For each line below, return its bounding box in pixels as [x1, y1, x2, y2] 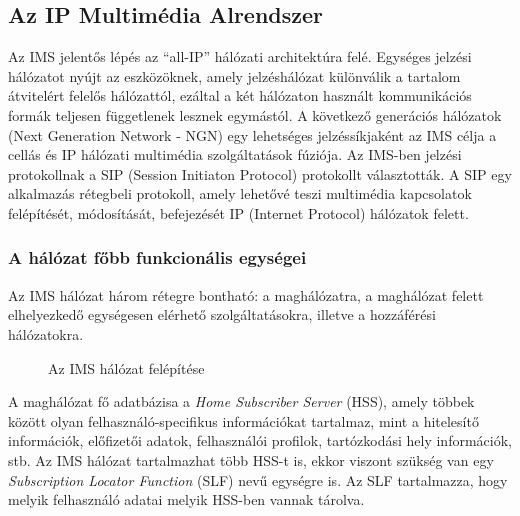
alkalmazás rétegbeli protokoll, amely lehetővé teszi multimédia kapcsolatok [8, 183, 472, 204]
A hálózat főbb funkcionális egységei [8, 245, 307, 270]
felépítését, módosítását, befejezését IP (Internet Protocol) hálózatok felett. [8, 202, 469, 223]
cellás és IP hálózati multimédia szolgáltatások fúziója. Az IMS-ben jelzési [8, 144, 462, 165]
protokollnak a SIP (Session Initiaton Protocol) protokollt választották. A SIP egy [8, 163, 512, 184]
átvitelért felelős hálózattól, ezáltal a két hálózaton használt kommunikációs [8, 85, 472, 106]
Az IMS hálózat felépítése [48, 357, 205, 378]
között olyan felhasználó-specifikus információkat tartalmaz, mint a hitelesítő [8, 410, 479, 431]
